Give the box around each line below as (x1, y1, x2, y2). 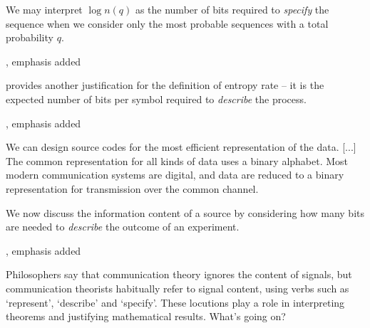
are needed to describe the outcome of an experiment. (6, 219, 240, 234)
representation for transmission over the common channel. (6, 181, 259, 196)
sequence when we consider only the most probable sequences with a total (6, 16, 329, 31)
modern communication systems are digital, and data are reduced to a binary (6, 167, 344, 182)
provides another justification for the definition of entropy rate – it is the (6, 78, 324, 92)
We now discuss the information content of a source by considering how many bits (6, 205, 365, 220)
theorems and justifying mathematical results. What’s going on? (6, 309, 286, 324)
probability (6, 30, 53, 45)
